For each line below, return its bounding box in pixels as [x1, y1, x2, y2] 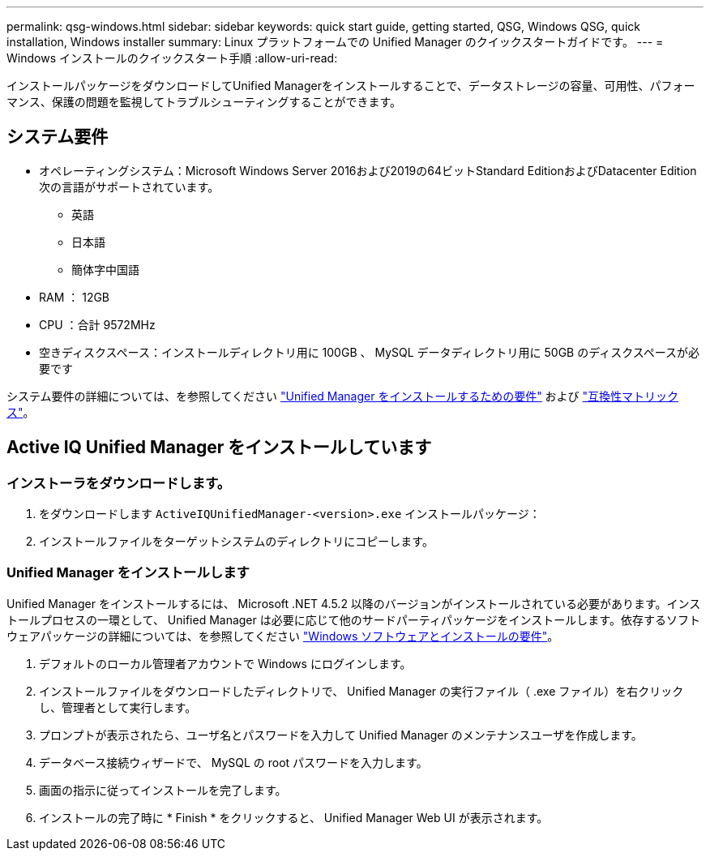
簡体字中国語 [71, 262, 139, 276]
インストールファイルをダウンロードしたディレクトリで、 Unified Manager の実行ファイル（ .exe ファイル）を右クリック [39, 683, 684, 698]
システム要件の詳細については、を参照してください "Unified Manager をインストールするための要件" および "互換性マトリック [6, 388, 679, 403]
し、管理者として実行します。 [39, 700, 197, 714]
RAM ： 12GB [39, 289, 110, 304]
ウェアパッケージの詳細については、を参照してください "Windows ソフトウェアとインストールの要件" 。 [6, 628, 559, 643]
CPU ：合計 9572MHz [39, 317, 156, 332]
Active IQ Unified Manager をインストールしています [6, 437, 432, 458]
